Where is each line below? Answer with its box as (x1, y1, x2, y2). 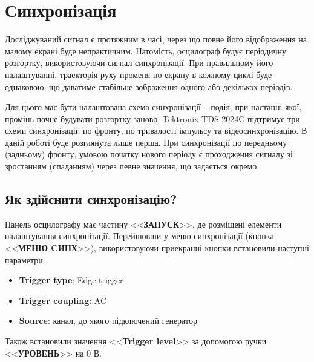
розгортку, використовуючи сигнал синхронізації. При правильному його (5, 56, 273, 69)
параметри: (5, 253, 45, 266)
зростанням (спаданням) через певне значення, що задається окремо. (5, 160, 260, 173)
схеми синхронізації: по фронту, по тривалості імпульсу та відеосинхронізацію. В (5, 124, 307, 137)
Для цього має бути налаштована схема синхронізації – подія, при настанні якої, (5, 100, 302, 113)
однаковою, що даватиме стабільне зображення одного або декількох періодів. (5, 80, 293, 93)
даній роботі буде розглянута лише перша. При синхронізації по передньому (5, 136, 287, 148)
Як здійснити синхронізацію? (5, 189, 177, 208)
